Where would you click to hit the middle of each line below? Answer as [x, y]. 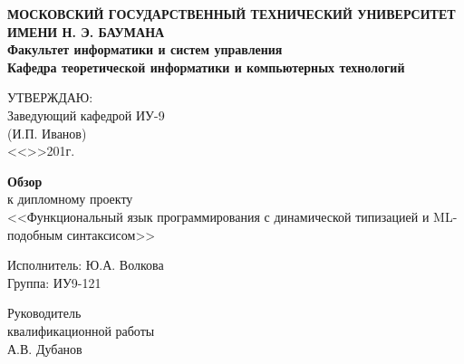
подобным [35, 234]
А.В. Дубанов [45, 348]
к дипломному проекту [70, 199]
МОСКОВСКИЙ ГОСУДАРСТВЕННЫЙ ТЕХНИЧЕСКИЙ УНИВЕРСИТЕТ [232, 14]
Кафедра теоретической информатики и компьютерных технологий [206, 67]
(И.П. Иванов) [47, 133]
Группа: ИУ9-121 [54, 282]
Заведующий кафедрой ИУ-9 [86, 115]
